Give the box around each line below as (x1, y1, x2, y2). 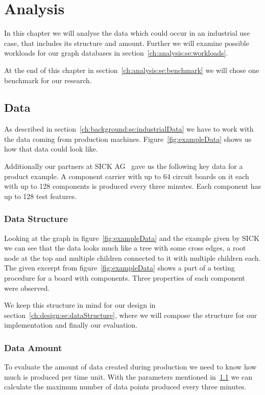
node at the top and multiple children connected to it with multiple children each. (4, 252, 261, 263)
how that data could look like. (4, 143, 98, 154)
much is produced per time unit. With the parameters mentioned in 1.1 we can (4, 371, 253, 382)
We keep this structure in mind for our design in (4, 300, 156, 310)
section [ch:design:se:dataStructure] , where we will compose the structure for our (4, 309, 257, 320)
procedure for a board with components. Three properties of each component (4, 273, 245, 283)
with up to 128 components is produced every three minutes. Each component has (4, 181, 261, 191)
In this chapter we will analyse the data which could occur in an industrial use (4, 28, 250, 38)
